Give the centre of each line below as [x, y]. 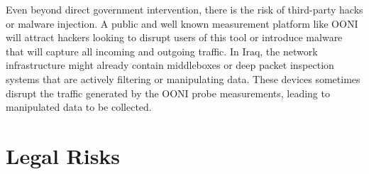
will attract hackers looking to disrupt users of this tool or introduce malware [174, 37]
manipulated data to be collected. [79, 107]
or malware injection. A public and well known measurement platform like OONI [182, 23]
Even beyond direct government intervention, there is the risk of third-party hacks [184, 9]
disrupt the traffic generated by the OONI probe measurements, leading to [168, 93]
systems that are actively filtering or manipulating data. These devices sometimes [183, 78]
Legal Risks [63, 155]
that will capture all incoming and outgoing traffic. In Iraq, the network [162, 51]
